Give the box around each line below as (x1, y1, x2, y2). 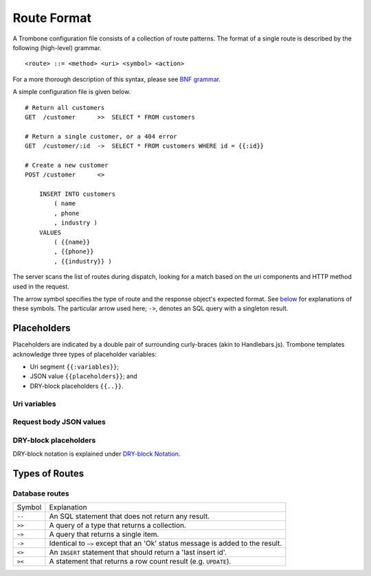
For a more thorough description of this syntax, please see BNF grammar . (12, 75, 221, 83)
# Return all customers (25, 104, 105, 111)
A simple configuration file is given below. (12, 88, 131, 96)
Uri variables (12, 399, 56, 408)
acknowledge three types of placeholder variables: (12, 350, 157, 358)
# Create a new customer (25, 161, 109, 169)
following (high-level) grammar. (12, 43, 102, 51)
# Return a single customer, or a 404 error (25, 133, 178, 140)
